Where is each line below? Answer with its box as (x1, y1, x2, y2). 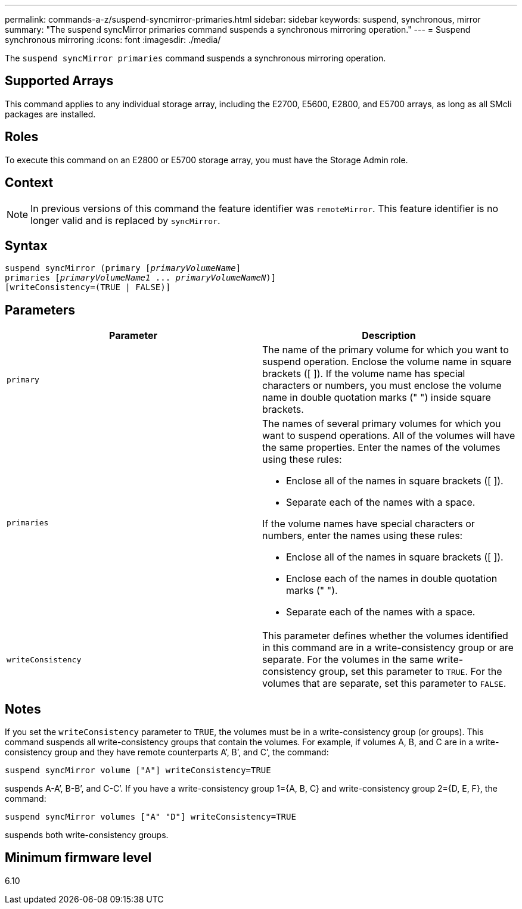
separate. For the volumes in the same (262, 653, 434, 666)
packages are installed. (5, 108, 96, 119)
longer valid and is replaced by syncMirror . (30, 214, 220, 226)
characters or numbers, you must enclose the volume (262, 379, 502, 392)
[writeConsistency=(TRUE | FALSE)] (5, 282, 171, 292)
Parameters (5, 302, 75, 317)
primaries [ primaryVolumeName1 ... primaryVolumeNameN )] (5, 273, 276, 283)
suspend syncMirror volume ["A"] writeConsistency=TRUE (5, 765, 271, 776)
